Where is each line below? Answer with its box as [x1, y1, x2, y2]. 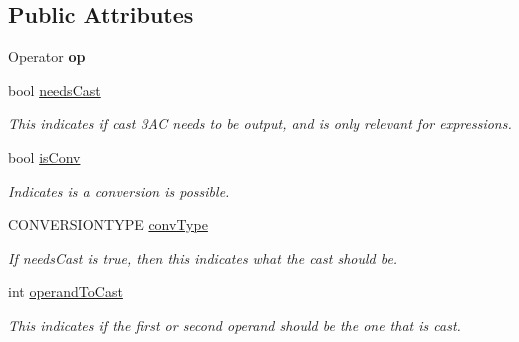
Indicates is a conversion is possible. [8, 180, 230, 201]
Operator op [8, 46, 86, 67]
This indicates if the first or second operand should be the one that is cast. [8, 314, 461, 335]
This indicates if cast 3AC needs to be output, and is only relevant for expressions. [8, 113, 512, 134]
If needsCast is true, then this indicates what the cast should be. [8, 247, 398, 268]
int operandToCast [8, 281, 123, 302]
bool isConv [8, 146, 81, 167]
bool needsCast [8, 79, 101, 100]
